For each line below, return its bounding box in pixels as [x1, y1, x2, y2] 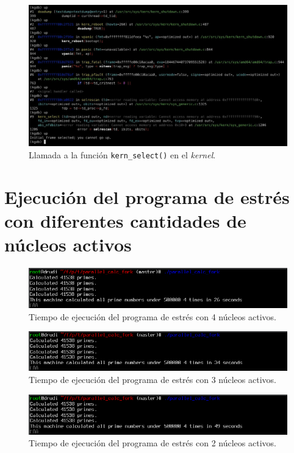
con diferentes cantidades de [4, 208, 246, 233]
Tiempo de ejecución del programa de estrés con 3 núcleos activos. [29, 373, 276, 386]
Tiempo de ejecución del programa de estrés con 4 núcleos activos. [29, 310, 276, 323]
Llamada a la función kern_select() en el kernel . [29, 148, 216, 161]
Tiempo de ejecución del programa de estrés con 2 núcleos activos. [29, 437, 276, 449]
